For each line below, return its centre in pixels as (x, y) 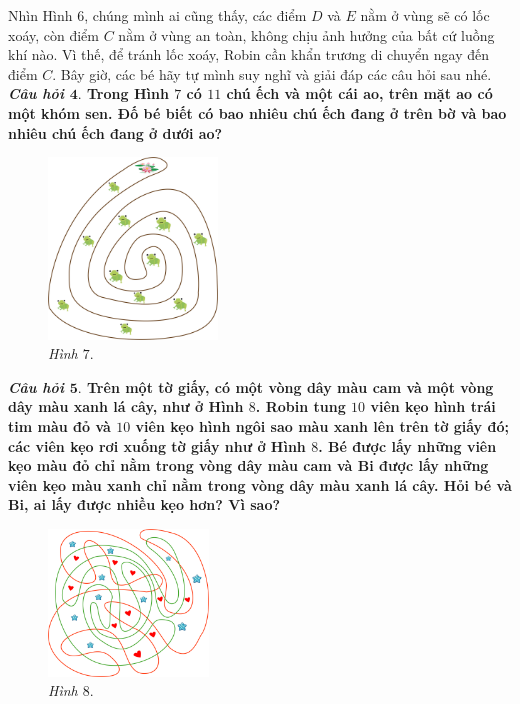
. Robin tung (300, 406)
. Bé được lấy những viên (407, 445)
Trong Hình (128, 93)
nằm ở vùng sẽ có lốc (425, 15)
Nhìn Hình (40, 15)
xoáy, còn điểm (53, 34)
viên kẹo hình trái (433, 406)
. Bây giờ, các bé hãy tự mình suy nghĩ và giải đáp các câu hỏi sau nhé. (272, 73)
